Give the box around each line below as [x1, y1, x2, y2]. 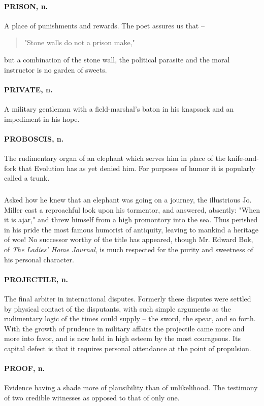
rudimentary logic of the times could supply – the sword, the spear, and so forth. [4, 313, 256, 324]
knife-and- [227, 152, 259, 163]
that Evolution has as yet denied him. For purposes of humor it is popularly [18, 162, 255, 173]
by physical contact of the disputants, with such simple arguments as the [4, 303, 231, 314]
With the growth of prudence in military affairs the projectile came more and [4, 323, 245, 333]
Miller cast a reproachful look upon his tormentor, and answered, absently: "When [4, 204, 260, 215]
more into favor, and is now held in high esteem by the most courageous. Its [4, 333, 241, 344]
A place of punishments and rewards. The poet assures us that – [4, 20, 205, 30]
